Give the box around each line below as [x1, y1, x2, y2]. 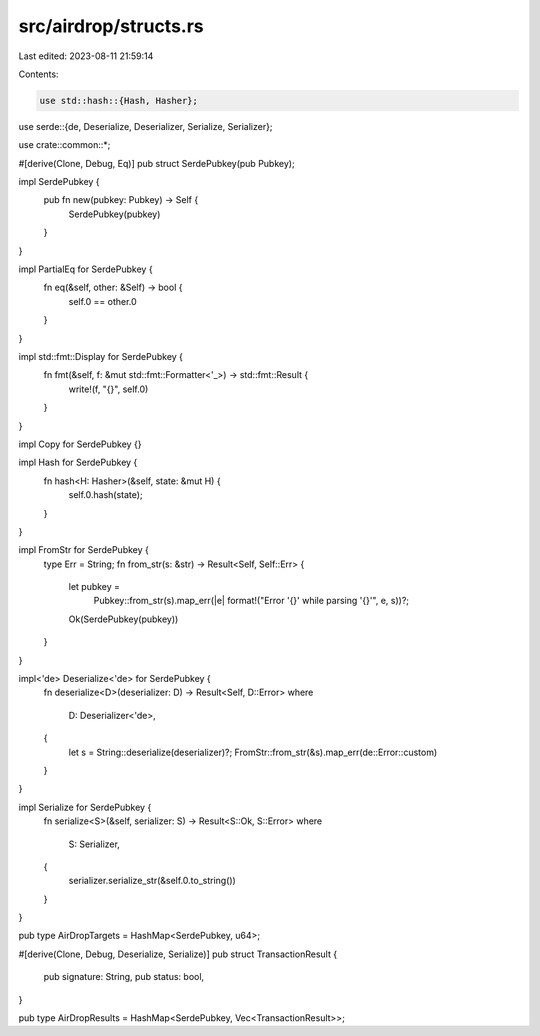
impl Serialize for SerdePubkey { [18, 801, 152, 813]
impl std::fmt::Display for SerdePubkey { [18, 350, 184, 362]
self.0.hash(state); [68, 489, 144, 501]
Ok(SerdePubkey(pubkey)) [68, 613, 179, 625]
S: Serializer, [68, 838, 120, 850]
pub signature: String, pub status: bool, [43, 971, 205, 983]
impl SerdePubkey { [18, 176, 100, 188]
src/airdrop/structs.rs [18, 15, 204, 37]
